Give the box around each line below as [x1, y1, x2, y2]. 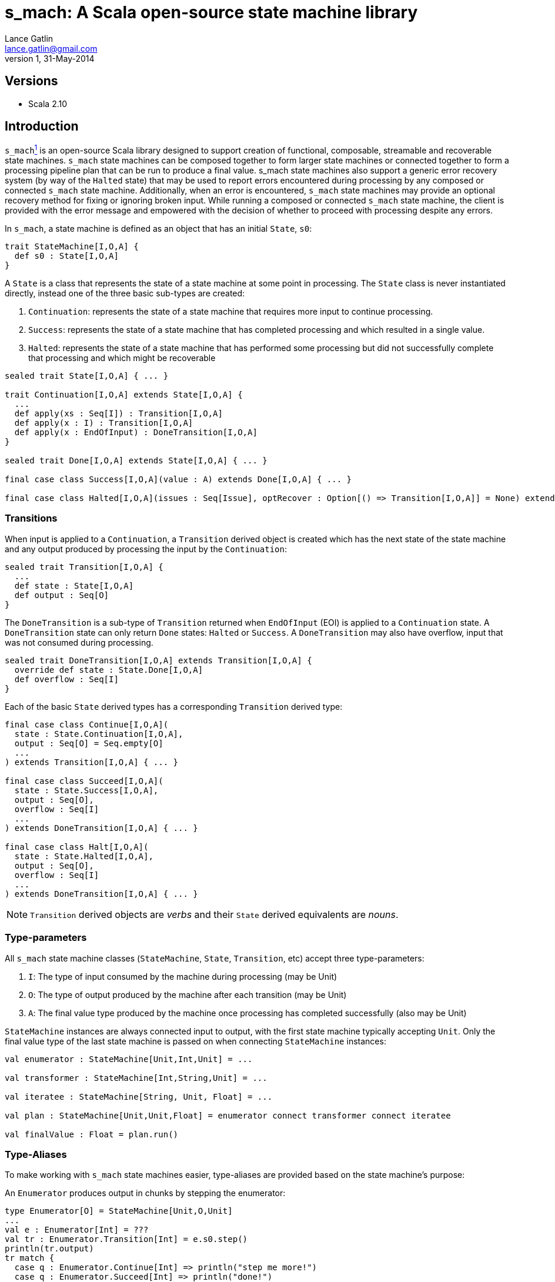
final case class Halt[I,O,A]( [5, 842, 149, 852]
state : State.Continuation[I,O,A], [14, 729, 183, 739]
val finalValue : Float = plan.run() [5, 1129, 179, 1139]
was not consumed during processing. [5, 637, 153, 647]
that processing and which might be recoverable [28, 353, 216, 363]
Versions [5, 74, 58, 89]
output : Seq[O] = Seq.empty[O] [14, 738, 163, 748]
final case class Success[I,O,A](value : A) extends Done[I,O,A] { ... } [5, 475, 352, 485]
